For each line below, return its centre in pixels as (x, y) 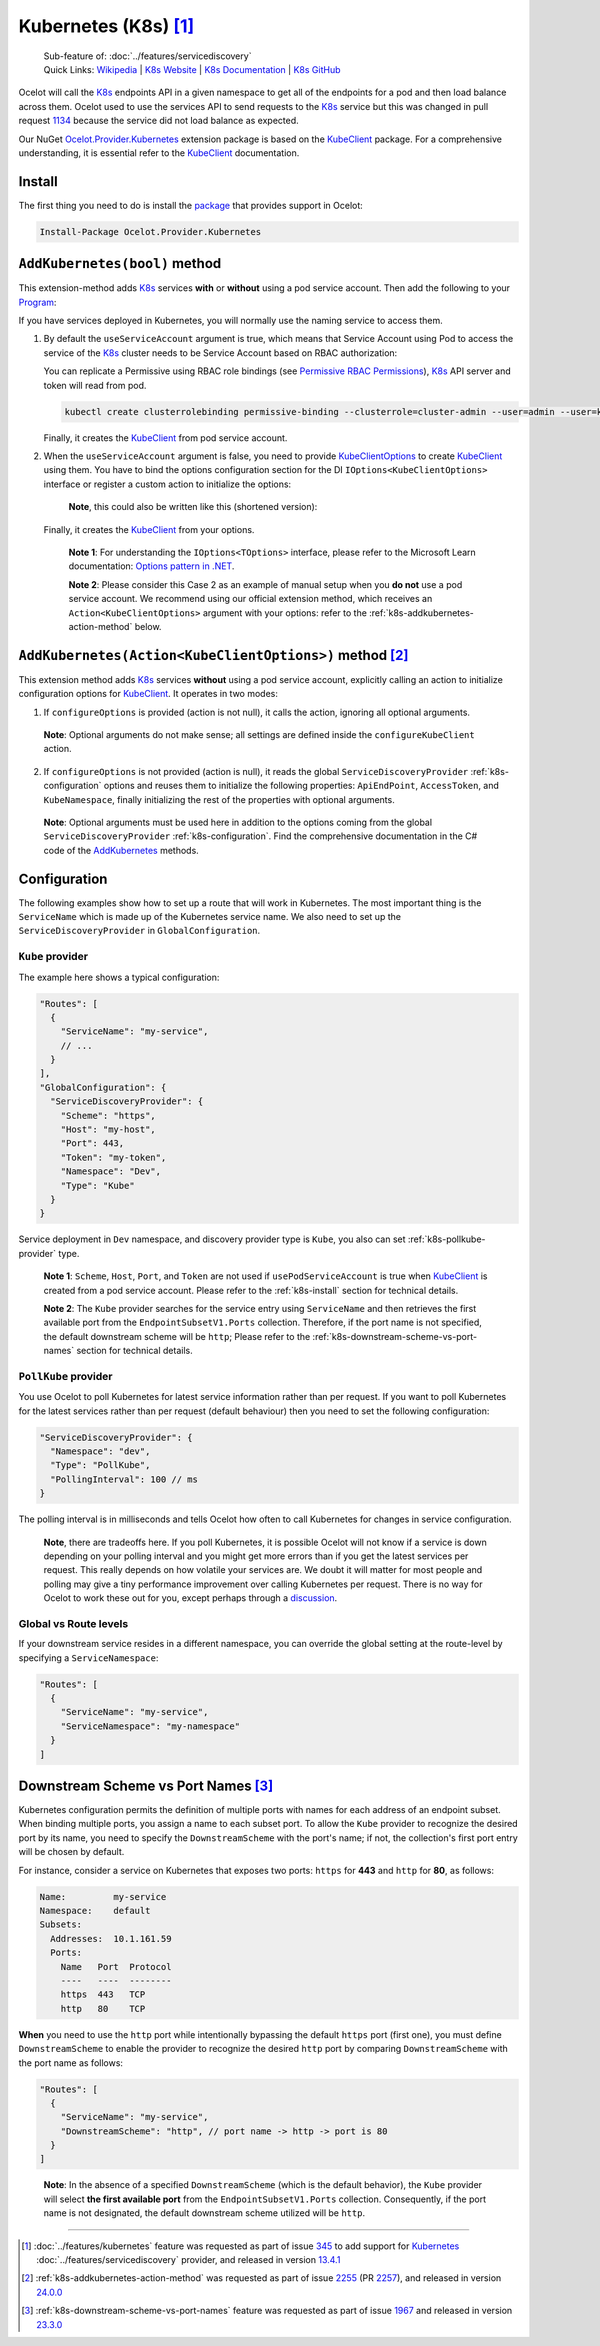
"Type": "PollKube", (100, 1465)
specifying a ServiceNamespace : (88, 1657)
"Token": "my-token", (113, 1157)
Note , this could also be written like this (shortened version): (193, 507)
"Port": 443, (92, 1143)
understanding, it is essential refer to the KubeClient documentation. (159, 152)
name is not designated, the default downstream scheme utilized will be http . (204, 2213)
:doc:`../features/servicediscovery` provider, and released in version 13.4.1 (188, 2259)
